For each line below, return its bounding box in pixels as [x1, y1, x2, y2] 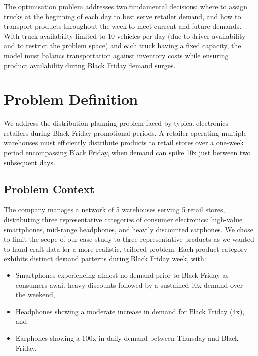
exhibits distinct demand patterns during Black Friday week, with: [4, 253, 206, 264]
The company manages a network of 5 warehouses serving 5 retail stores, [4, 204, 225, 215]
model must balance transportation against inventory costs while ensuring [4, 50, 229, 60]
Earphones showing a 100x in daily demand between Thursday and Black [15, 332, 239, 343]
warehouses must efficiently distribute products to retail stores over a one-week [4, 137, 244, 148]
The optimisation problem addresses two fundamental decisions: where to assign [4, 1, 247, 11]
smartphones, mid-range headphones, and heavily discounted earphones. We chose [4, 224, 253, 234]
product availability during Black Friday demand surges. [4, 60, 176, 70]
